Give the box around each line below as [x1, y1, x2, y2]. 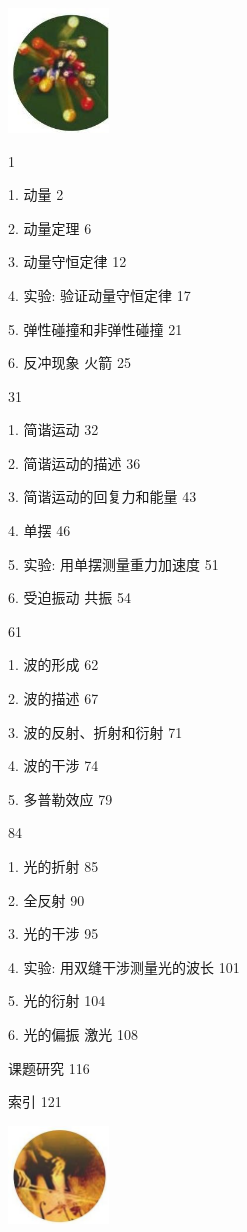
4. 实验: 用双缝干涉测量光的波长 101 [8, 956, 240, 977]
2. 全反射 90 [8, 889, 85, 910]
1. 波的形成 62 [8, 654, 99, 675]
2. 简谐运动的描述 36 [8, 452, 141, 473]
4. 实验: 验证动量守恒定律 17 [8, 284, 191, 305]
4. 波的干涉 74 [8, 755, 99, 776]
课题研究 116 [8, 1057, 90, 1078]
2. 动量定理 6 [8, 217, 92, 238]
